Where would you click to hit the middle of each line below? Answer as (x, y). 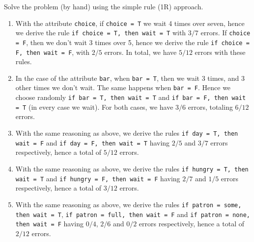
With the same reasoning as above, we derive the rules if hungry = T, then (132, 168)
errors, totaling (210, 107)
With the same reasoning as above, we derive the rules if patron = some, (128, 204)
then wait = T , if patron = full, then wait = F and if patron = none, (133, 214)
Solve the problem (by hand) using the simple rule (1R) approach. (104, 6)
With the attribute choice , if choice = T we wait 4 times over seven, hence (130, 23)
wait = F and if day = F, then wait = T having (93, 142)
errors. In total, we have (141, 52)
